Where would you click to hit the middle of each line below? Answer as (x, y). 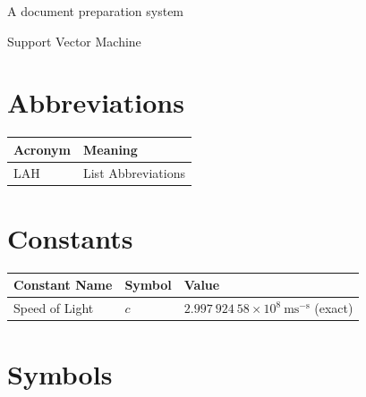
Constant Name (63, 285)
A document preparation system (96, 11)
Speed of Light (54, 308)
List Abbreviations (134, 172)
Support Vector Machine (74, 41)
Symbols (60, 373)
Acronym (42, 149)
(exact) (334, 308)
